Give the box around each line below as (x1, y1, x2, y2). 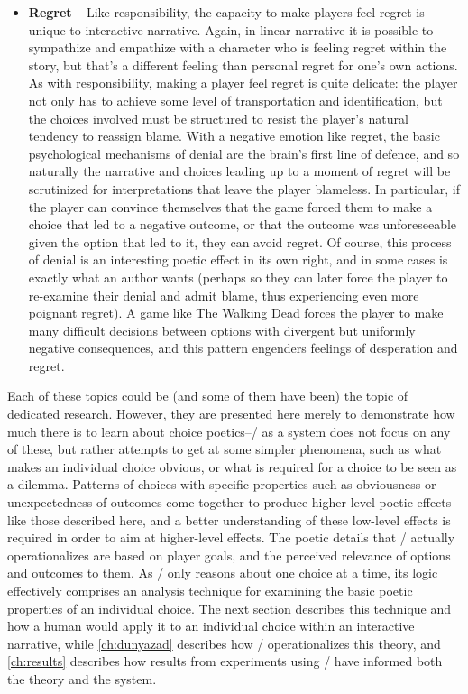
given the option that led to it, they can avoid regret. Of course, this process (28, 232, 452, 251)
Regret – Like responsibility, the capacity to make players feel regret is (28, 3, 425, 21)
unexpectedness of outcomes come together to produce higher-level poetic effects (7, 493, 452, 512)
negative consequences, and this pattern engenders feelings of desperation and (28, 338, 458, 357)
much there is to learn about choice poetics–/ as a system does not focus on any (7, 421, 451, 440)
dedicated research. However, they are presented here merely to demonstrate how (7, 404, 455, 423)
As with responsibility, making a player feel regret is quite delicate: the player (28, 73, 458, 92)
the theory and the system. (7, 669, 157, 688)
